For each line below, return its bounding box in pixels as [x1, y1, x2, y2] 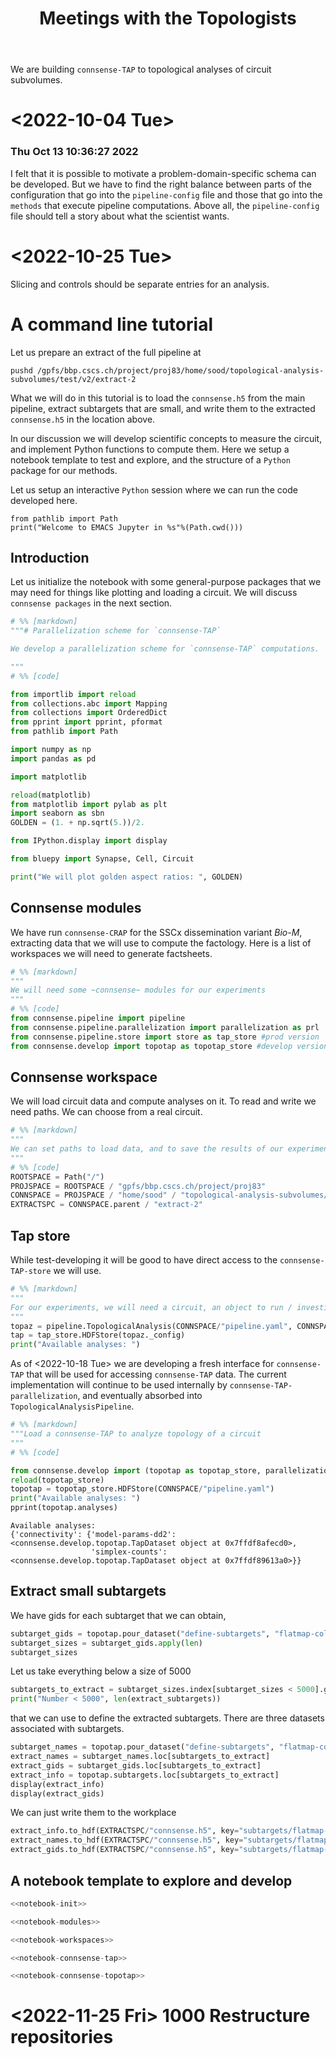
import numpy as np [10, 745, 92, 755]
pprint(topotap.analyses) [10, 1503, 118, 1513]
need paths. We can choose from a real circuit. [10, 1106, 203, 1118]
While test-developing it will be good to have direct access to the [10, 1254, 278, 1266]
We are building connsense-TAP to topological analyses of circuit [10, 63, 272, 76]
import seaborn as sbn [10, 808, 105, 819]
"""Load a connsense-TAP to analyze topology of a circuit [10, 1429, 262, 1439]
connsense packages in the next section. [10, 597, 173, 609]
